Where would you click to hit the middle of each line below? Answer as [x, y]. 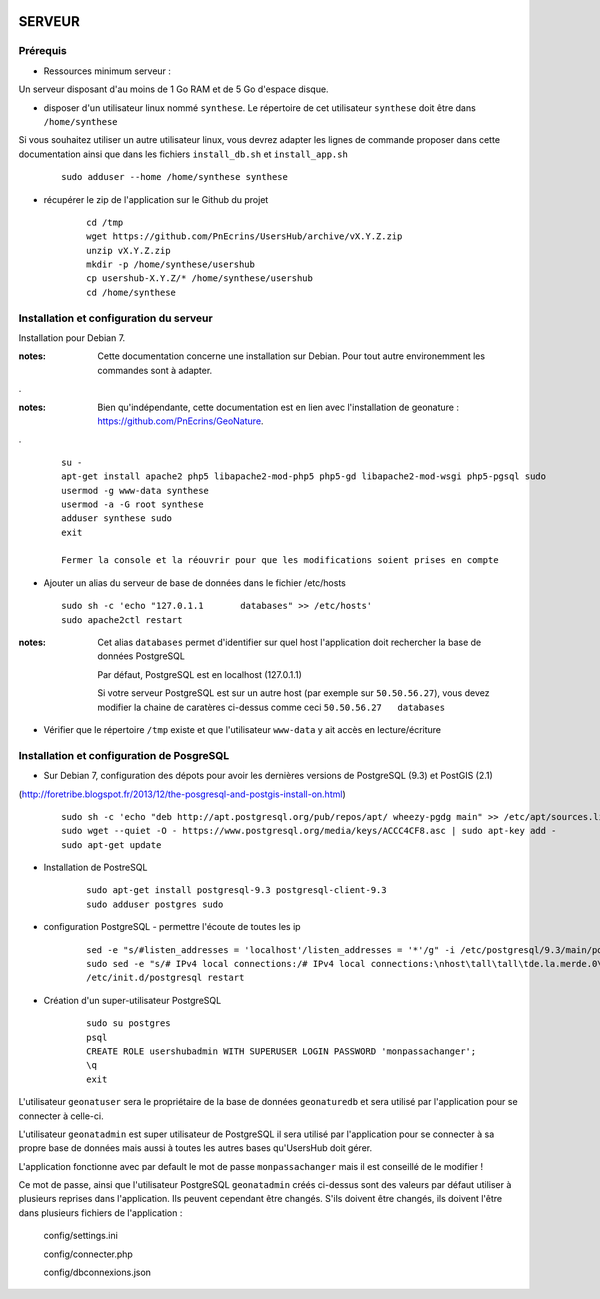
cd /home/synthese [131, 292]
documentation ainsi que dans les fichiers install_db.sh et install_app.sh [183, 154]
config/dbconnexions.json [97, 1272]
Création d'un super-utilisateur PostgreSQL [132, 1000]
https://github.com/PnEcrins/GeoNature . [180, 421]
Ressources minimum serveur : [107, 71]
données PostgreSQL [141, 656]
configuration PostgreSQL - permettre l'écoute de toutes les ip [172, 927]
